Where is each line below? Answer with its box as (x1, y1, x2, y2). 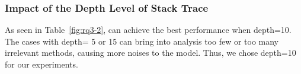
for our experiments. (5, 58, 78, 70)
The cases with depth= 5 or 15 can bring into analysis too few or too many (5, 35, 279, 47)
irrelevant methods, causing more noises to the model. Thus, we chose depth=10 (5, 46, 296, 59)
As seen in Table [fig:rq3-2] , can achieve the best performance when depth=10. (5, 23, 292, 36)
